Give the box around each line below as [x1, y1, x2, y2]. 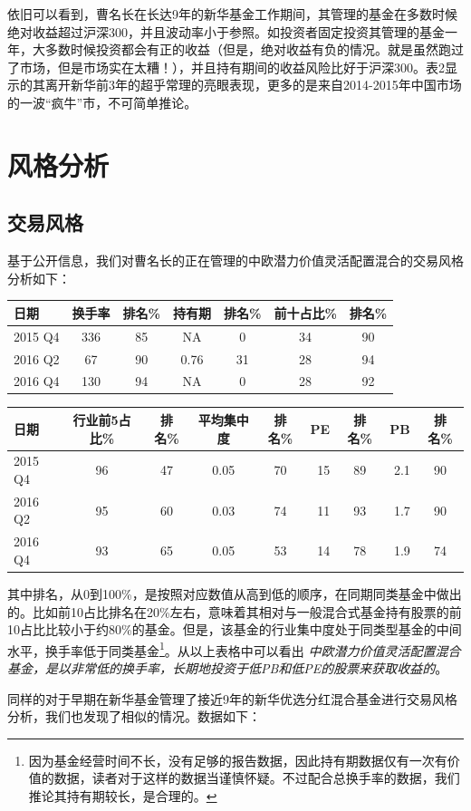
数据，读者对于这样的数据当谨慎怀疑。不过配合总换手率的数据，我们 [53, 768, 460, 787]
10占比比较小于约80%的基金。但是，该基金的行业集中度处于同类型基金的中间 [7, 620, 462, 639]
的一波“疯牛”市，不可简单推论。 [7, 92, 197, 111]
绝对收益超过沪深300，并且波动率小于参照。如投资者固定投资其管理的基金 [7, 22, 445, 41]
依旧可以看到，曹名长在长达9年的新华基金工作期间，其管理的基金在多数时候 [7, 5, 457, 23]
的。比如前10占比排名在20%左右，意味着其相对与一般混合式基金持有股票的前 [7, 602, 462, 621]
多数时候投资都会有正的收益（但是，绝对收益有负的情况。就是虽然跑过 [44, 40, 464, 59]
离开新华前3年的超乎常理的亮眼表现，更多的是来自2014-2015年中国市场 [44, 75, 462, 94]
